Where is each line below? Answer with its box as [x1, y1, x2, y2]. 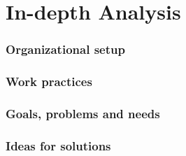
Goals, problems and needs [6, 104, 160, 122]
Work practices [6, 73, 92, 90]
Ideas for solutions [6, 136, 111, 154]
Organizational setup [6, 41, 125, 58]
